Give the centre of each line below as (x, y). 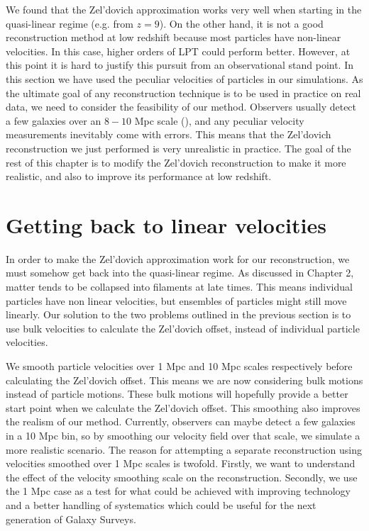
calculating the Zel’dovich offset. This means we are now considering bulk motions (184, 380)
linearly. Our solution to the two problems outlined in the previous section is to (178, 314)
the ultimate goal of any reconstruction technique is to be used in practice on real (183, 93)
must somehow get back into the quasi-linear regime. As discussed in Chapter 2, (180, 273)
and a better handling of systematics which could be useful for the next (161, 504)
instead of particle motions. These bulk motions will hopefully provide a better (177, 394)
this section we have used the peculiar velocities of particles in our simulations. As (184, 78)
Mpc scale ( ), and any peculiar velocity (219, 120)
